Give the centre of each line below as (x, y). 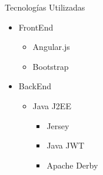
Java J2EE (52, 105)
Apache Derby (72, 165)
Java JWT (66, 145)
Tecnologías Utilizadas (45, 7)
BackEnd (35, 86)
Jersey (58, 125)
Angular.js (51, 47)
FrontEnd (36, 27)
